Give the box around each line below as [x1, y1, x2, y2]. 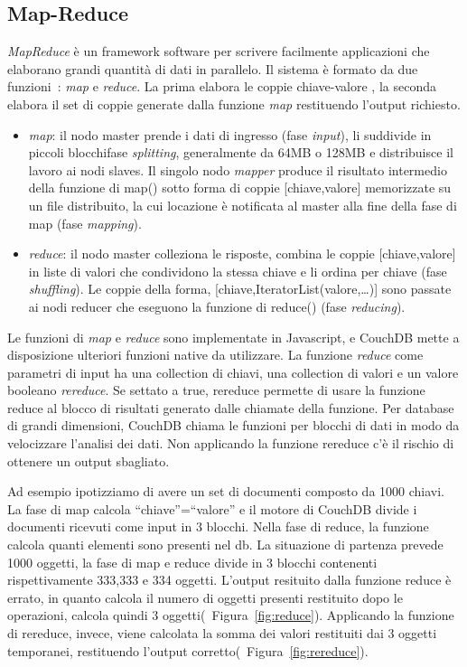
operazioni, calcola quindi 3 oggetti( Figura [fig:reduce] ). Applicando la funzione [7, 606, 454, 625]
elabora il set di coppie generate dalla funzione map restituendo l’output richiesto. [7, 94, 461, 113]
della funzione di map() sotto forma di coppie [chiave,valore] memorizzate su [28, 178, 452, 197]
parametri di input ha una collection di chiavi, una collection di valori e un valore [7, 362, 459, 381]
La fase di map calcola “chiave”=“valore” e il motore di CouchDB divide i [7, 499, 417, 518]
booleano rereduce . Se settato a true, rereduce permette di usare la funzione [7, 380, 425, 399]
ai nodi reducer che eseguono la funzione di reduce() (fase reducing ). [28, 296, 406, 315]
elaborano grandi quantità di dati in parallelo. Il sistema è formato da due [7, 59, 418, 78]
